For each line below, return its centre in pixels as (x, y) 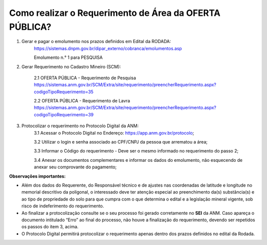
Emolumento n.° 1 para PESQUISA (68, 57)
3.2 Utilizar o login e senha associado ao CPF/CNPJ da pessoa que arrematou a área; (121, 142)
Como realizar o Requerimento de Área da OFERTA (115, 13)
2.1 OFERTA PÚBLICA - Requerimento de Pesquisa (85, 78)
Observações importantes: (38, 176)
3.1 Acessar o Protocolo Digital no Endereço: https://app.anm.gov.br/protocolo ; (114, 133)
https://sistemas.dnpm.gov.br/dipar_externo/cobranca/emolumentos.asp (108, 48)
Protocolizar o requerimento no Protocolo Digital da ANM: (80, 126)
